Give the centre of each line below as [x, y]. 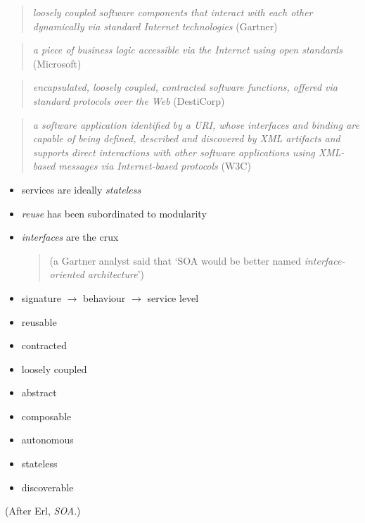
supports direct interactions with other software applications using [174, 152]
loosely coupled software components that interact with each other [173, 12]
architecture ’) [116, 274]
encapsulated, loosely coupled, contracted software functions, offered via [185, 87]
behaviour [104, 297]
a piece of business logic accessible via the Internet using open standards [187, 50]
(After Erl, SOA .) [43, 511]
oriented [67, 274]
